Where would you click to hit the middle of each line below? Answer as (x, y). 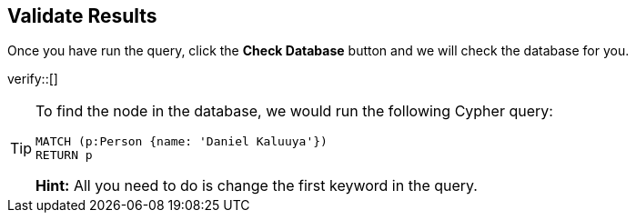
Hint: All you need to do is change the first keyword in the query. (257, 186)
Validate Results (82, 16)
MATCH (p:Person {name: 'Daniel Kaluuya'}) (182, 142)
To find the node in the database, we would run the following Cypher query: (294, 111)
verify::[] (33, 79)
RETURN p (64, 155)
